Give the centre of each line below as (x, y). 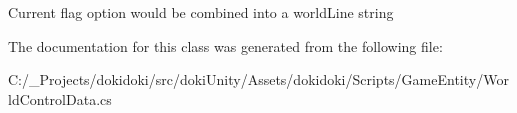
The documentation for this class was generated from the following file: (225, 45)
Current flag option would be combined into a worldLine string (201, 12)
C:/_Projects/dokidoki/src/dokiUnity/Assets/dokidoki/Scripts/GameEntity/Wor (258, 79)
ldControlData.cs (60, 98)
